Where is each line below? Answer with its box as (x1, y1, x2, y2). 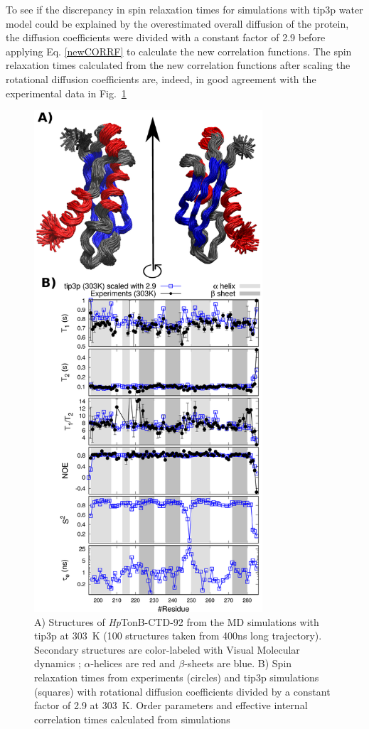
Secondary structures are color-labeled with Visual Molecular (34, 642, 300, 657)
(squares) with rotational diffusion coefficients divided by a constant (34, 684, 331, 698)
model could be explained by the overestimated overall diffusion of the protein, (6, 16, 349, 31)
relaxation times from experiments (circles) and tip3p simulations (34, 670, 319, 685)
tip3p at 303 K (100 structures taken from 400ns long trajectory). (34, 628, 322, 643)
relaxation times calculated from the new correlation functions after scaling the (6, 58, 351, 72)
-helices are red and (90, 656, 176, 671)
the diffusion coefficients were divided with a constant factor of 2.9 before (6, 30, 326, 45)
